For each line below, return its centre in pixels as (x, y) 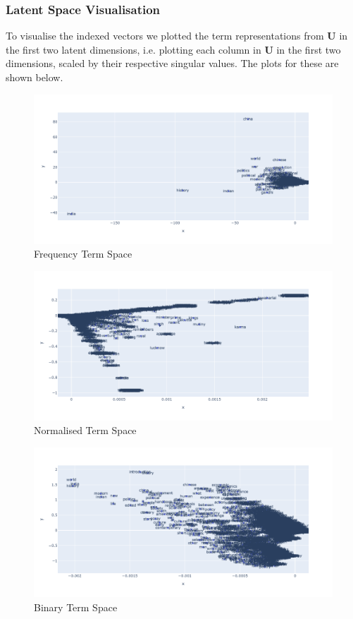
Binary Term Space (76, 607)
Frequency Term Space (83, 254)
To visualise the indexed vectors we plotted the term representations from (165, 36)
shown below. (35, 77)
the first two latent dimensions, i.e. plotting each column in (134, 49)
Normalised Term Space (85, 430)
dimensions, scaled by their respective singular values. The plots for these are (172, 63)
